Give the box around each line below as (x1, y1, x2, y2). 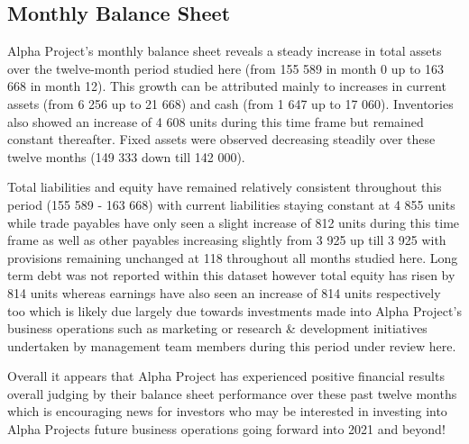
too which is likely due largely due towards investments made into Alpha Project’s (7, 301, 462, 320)
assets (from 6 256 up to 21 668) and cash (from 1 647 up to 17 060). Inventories (7, 94, 454, 113)
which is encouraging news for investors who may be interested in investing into (7, 402, 447, 421)
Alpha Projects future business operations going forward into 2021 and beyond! (7, 420, 446, 439)
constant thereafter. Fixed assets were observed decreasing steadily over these (7, 130, 436, 149)
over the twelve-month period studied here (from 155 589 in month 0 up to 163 (7, 59, 444, 77)
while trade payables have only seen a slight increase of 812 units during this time (7, 213, 460, 231)
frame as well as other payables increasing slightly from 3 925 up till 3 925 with (7, 231, 446, 249)
